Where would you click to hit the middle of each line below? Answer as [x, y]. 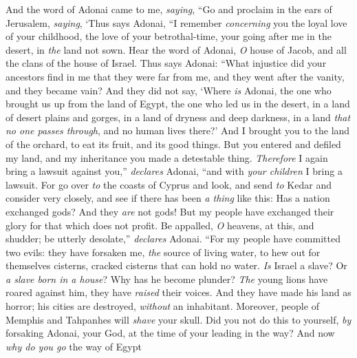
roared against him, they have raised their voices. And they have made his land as [178, 292]
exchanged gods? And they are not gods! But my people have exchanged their [170, 211]
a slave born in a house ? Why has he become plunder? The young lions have [167, 278]
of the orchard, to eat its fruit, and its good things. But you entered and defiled [173, 144]
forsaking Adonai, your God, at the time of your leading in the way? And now [170, 333]
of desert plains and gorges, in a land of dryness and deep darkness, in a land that [178, 117]
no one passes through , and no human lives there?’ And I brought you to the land [178, 130]
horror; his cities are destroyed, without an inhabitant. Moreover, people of [162, 306]
